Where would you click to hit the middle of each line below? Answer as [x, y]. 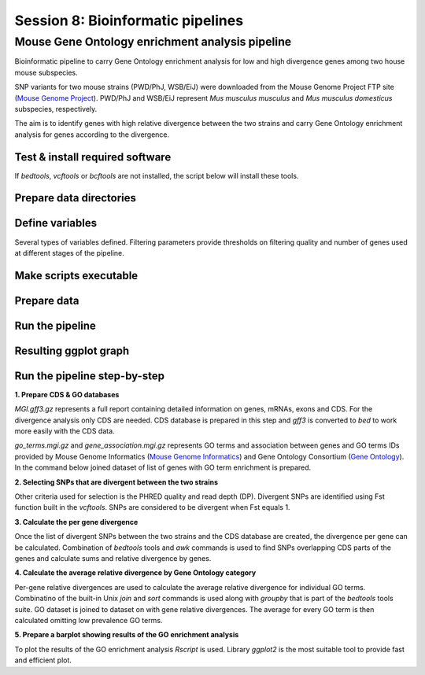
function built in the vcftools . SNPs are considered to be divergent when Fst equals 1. [152, 507]
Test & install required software [93, 157]
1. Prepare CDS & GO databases [67, 394]
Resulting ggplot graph [72, 350]
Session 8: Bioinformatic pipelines [129, 20]
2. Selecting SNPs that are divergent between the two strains [116, 482]
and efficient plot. [43, 660]
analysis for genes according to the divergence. [92, 135]
